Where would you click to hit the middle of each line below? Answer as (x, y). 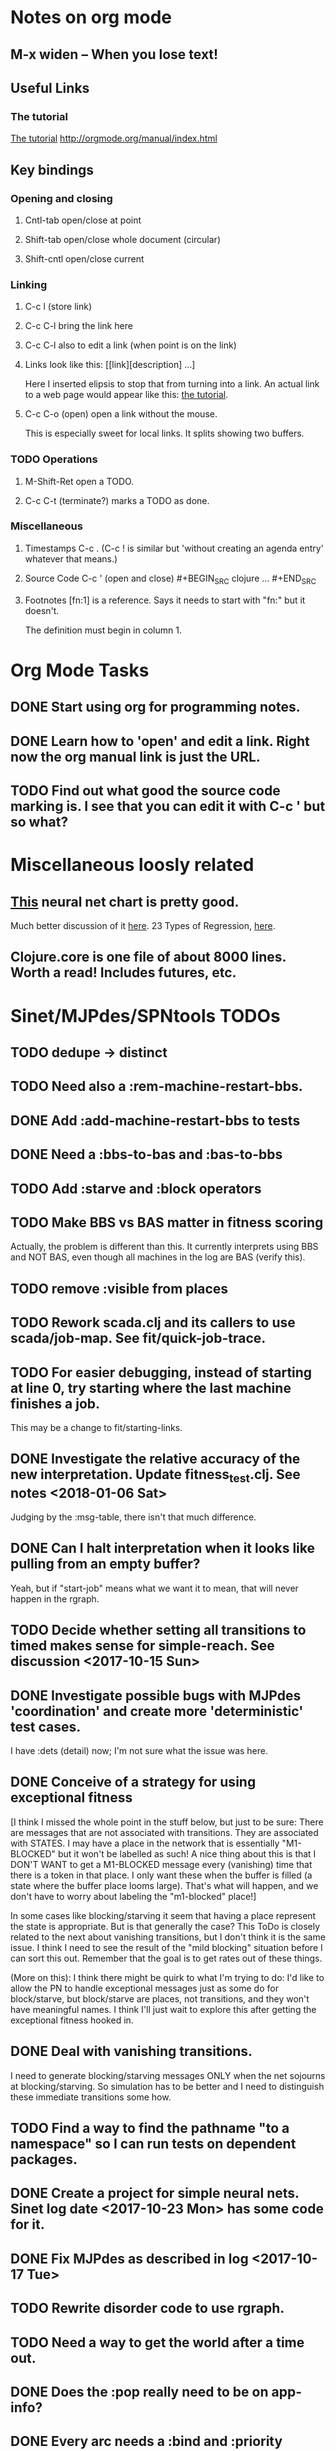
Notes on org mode (91, 17)
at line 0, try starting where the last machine (151, 1387)
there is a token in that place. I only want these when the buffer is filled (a (161, 1875)
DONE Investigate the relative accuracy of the (155, 1459)
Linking (29, 284)
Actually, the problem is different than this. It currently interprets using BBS (164, 1247)
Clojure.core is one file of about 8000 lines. (148, 957)
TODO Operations (54, 459)
